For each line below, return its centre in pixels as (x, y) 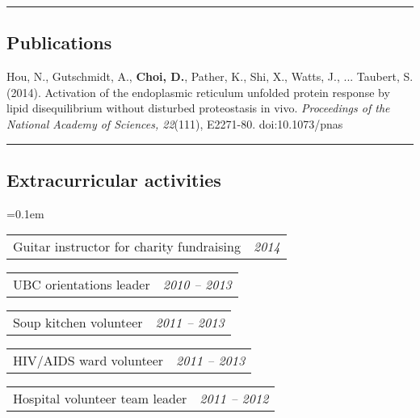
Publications (59, 42)
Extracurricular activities (114, 179)
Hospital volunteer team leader (100, 399)
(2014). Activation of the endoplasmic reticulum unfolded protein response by (198, 92)
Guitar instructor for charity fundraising (127, 247)
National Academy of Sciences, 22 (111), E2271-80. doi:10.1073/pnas (175, 123)
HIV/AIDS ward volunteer (88, 361)
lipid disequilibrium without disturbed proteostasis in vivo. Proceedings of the (198, 108)
